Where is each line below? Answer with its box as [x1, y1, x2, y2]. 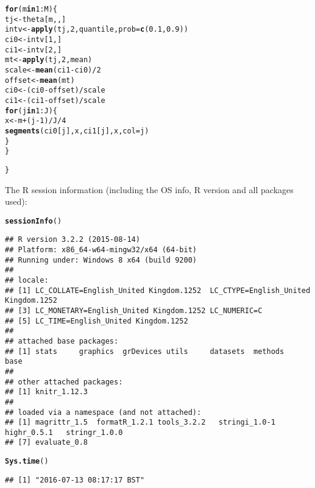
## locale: [5, 275, 49, 285]
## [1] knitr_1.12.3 [5, 387, 88, 397]
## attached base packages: [5, 336, 119, 345]
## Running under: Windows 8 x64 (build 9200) [5, 255, 197, 264]
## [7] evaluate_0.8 [5, 438, 88, 447]
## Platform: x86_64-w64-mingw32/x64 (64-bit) [5, 246, 197, 254]
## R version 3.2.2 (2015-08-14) [5, 235, 140, 244]
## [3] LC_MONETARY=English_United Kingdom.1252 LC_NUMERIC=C [5, 306, 263, 315]
